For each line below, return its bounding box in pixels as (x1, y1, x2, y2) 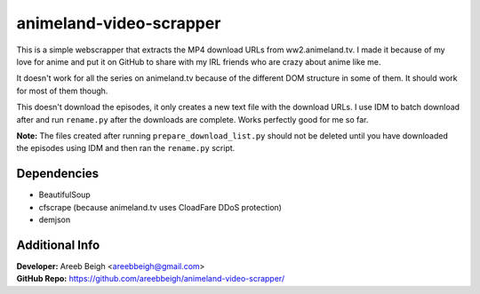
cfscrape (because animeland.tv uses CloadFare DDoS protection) (38, 202, 282, 212)
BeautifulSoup (38, 189, 91, 200)
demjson (38, 214, 71, 225)
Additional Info (16, 237, 100, 252)
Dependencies (16, 166, 100, 181)
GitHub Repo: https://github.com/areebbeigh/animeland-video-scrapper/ (16, 274, 284, 284)
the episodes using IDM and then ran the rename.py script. (16, 143, 236, 154)
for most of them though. (16, 85, 108, 96)
